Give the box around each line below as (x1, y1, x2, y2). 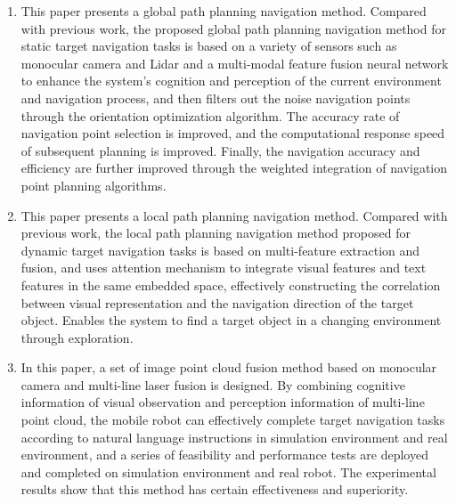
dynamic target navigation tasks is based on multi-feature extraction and (20, 240, 420, 259)
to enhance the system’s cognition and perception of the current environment (20, 71, 442, 90)
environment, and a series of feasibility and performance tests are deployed (20, 445, 428, 464)
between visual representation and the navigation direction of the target (20, 293, 414, 312)
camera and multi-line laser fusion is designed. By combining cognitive (20, 375, 405, 394)
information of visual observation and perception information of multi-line (20, 393, 425, 411)
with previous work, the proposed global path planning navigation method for (20, 19, 446, 37)
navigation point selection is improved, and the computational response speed (20, 124, 445, 142)
